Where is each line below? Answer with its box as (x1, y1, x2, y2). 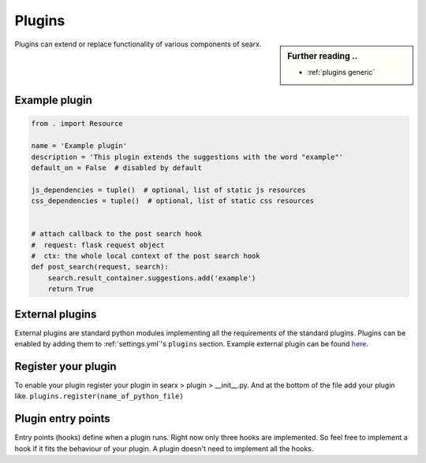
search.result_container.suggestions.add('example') (47, 273, 256, 283)
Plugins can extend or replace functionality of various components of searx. (14, 39, 262, 49)
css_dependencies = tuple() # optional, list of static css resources (31, 197, 315, 206)
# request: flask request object (31, 240, 165, 250)
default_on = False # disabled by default (31, 163, 203, 172)
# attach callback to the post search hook (31, 229, 203, 239)
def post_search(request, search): (31, 262, 169, 272)
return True (47, 284, 95, 294)
